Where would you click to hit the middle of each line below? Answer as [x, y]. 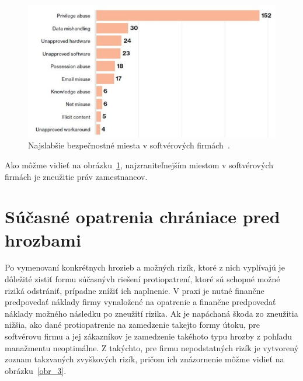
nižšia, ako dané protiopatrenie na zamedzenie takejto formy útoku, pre [132, 325]
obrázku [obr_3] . [36, 370]
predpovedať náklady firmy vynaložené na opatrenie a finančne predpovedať [140, 302]
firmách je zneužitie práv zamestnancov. [76, 176]
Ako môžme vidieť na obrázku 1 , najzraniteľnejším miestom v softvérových [139, 164]
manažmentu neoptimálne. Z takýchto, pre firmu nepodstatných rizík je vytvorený [152, 347]
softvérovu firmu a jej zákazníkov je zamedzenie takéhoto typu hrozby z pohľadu [149, 336]
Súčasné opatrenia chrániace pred [142, 217]
